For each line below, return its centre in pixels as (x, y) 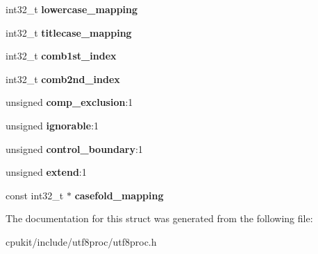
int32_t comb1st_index (61, 56)
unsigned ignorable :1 (52, 125)
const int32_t (35, 195)
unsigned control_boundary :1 (74, 148)
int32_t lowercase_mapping (72, 9)
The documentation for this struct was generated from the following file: (159, 218)
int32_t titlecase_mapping (69, 32)
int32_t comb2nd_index (63, 79)
